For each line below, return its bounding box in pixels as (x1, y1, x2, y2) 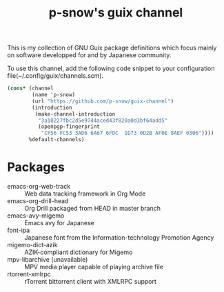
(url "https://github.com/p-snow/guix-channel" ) (32, 98, 174, 105)
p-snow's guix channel (48, 5, 183, 21)
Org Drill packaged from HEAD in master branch (24, 205, 161, 212)
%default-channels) (28, 136, 85, 143)
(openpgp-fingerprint (37, 123, 100, 130)
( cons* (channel (7, 85, 54, 92)
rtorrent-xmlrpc (7, 270, 52, 278)
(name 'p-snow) (32, 92, 76, 98)
